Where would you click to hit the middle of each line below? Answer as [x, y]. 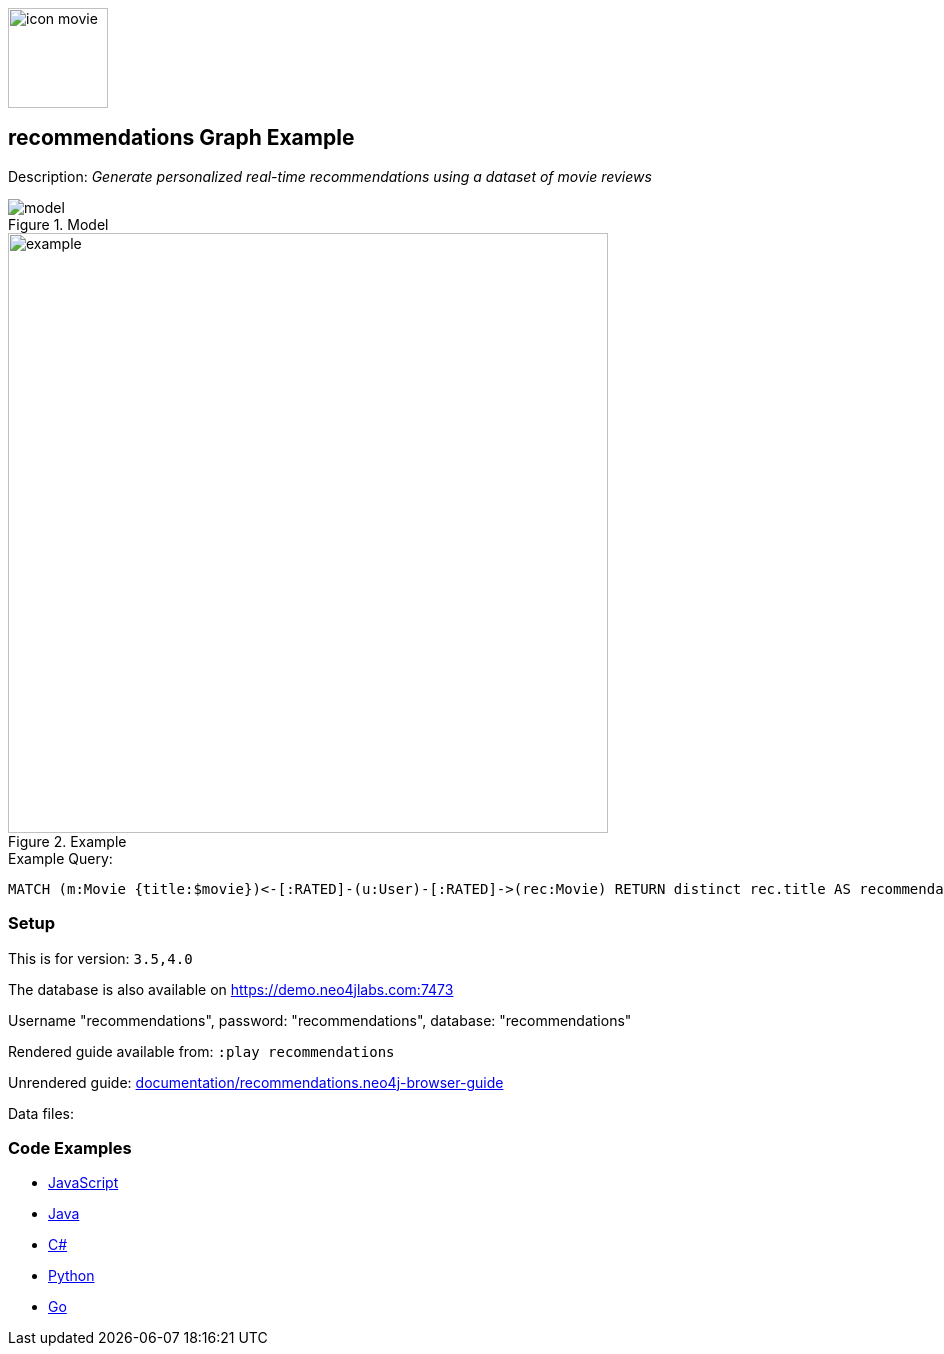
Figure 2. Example [67, 841]
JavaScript [83, 1183]
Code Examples [70, 1147]
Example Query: [60, 858]
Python [71, 1276]
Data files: [41, 1113]
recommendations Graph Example [181, 138]
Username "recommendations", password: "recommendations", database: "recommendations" [320, 1020]
